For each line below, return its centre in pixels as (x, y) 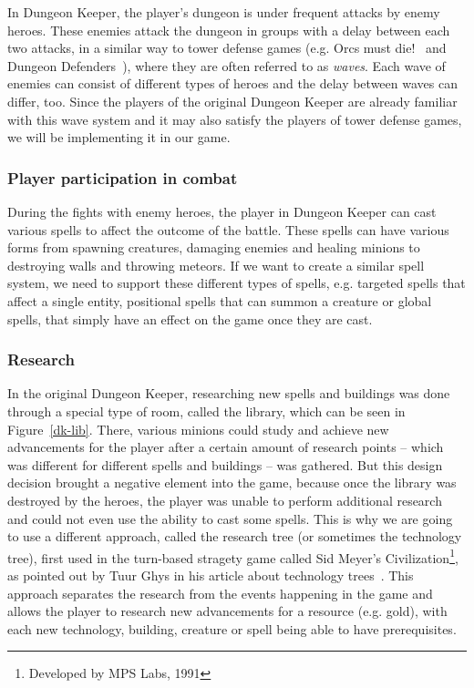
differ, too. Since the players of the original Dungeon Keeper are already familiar (232, 101)
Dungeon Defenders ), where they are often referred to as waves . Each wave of (227, 65)
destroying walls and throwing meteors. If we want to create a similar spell (216, 265)
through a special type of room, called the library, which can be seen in (206, 411)
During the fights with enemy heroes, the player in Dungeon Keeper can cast (222, 211)
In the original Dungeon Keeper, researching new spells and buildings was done (229, 393)
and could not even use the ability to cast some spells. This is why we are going (230, 518)
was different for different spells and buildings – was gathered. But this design (225, 464)
